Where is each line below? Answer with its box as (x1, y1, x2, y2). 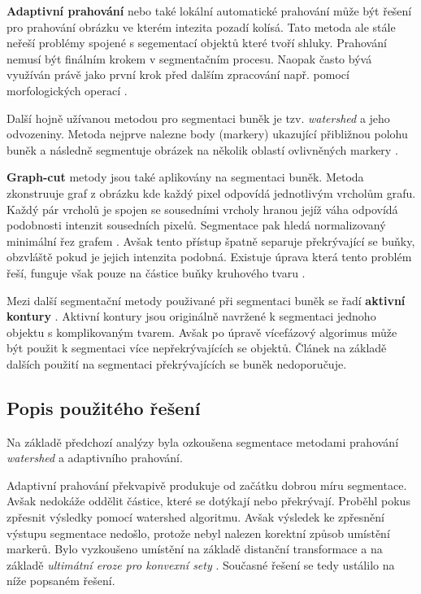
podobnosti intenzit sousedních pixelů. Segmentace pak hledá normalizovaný (7, 216, 386, 234)
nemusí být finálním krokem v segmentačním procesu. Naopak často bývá (7, 50, 372, 67)
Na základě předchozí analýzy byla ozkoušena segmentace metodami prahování (7, 433, 399, 450)
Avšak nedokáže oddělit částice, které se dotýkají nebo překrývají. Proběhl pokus (7, 492, 410, 509)
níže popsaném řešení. (7, 572, 115, 589)
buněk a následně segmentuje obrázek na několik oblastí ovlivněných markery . (7, 141, 398, 158)
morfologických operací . (7, 81, 128, 98)
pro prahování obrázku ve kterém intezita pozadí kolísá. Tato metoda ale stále (7, 18, 396, 35)
